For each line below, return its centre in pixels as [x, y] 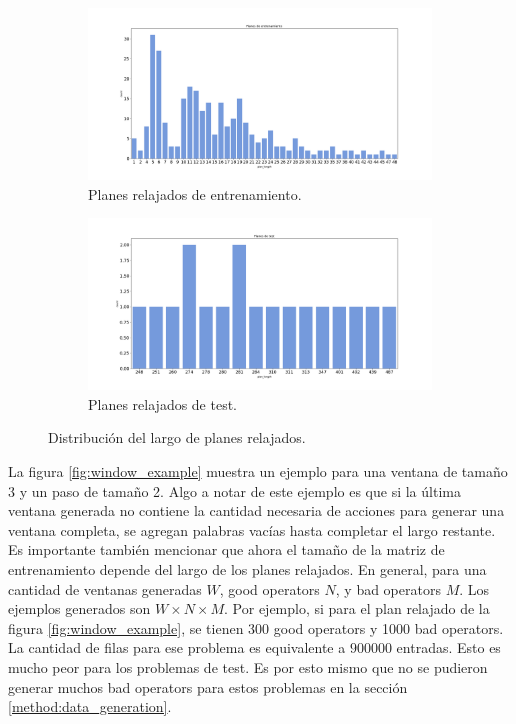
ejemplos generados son [79, 608]
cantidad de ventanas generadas [105, 588]
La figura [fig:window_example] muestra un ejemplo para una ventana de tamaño [258, 470]
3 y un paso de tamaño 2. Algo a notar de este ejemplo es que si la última [234, 490]
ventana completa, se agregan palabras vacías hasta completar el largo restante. [252, 529]
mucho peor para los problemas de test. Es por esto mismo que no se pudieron [248, 666]
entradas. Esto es [448, 647]
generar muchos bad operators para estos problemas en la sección [208, 686]
